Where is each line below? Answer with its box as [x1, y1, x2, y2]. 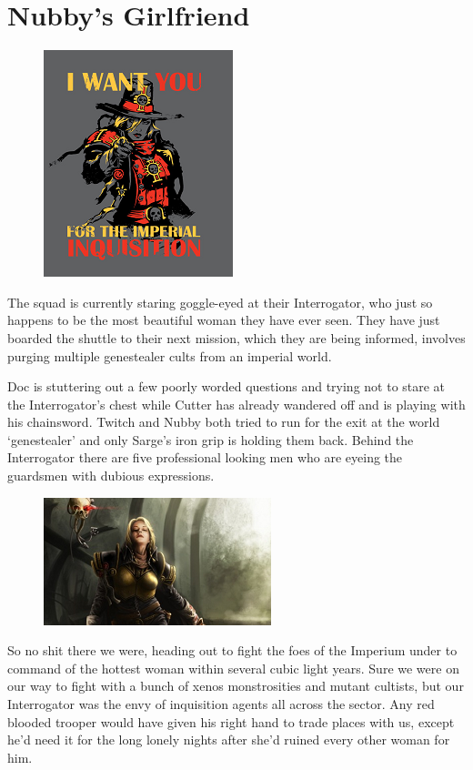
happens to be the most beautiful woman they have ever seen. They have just [7, 310, 440, 329]
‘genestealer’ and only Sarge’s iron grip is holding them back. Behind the [7, 430, 414, 449]
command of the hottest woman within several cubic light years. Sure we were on [7, 658, 459, 677]
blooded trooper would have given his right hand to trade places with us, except [7, 712, 455, 731]
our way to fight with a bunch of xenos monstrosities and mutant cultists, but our [7, 676, 464, 695]
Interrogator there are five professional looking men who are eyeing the [7, 448, 403, 467]
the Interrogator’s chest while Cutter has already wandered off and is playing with [7, 394, 466, 413]
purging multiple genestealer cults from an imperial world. [7, 346, 332, 365]
